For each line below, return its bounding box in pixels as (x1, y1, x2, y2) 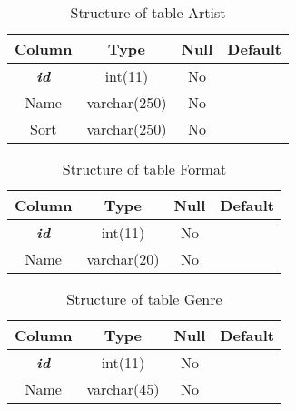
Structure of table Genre (66, 288, 222, 309)
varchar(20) (86, 248, 160, 269)
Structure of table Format (62, 158, 227, 179)
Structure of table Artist (70, 2, 226, 23)
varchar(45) (86, 378, 160, 399)
